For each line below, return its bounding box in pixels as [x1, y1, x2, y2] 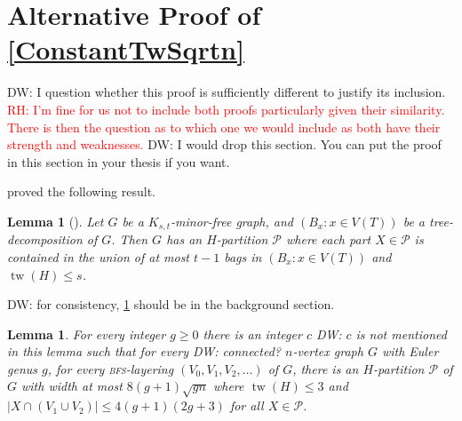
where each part [286, 230, 371, 249]
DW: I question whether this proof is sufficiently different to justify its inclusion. [7, 83, 446, 101]
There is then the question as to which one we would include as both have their [7, 117, 441, 136]
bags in [224, 247, 262, 266]
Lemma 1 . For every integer [7, 324, 166, 343]
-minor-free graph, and [171, 211, 293, 230]
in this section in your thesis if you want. [7, 152, 230, 171]
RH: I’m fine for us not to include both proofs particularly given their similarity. [7, 99, 445, 118]
